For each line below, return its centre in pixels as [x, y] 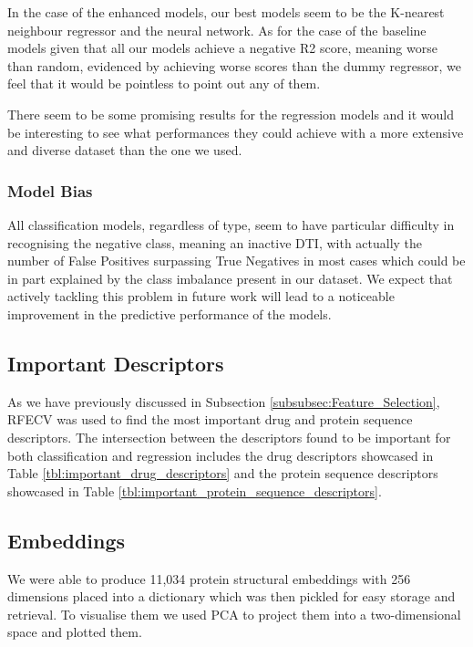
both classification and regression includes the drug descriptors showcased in [221, 455]
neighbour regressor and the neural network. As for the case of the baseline [217, 30]
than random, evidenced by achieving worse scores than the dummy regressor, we [234, 65]
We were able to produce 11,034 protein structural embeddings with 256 [209, 578]
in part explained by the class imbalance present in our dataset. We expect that [230, 278]
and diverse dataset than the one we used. [125, 150]
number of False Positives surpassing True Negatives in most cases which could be [236, 261]
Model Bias [50, 190]
